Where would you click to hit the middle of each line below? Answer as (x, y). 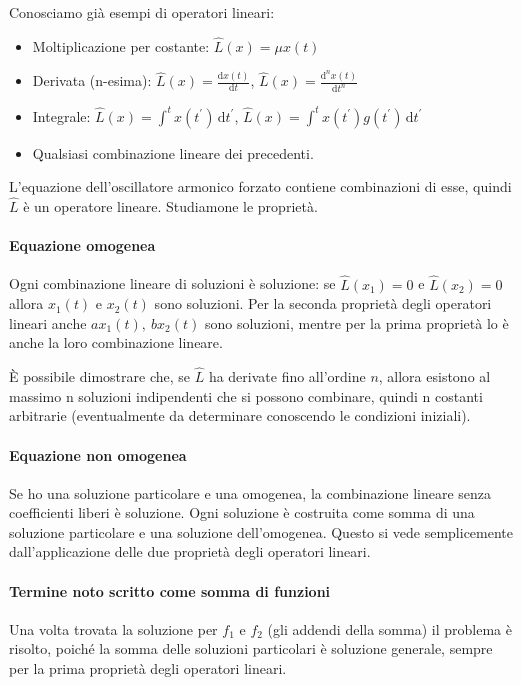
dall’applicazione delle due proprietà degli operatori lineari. (190, 551)
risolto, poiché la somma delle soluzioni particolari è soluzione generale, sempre (251, 648)
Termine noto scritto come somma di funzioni (170, 590)
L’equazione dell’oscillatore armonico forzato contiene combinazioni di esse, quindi (260, 186)
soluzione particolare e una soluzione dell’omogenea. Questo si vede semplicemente (261, 531)
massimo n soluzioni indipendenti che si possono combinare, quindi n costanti (246, 395)
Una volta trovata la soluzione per (113, 628)
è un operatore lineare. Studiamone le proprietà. (170, 205)
